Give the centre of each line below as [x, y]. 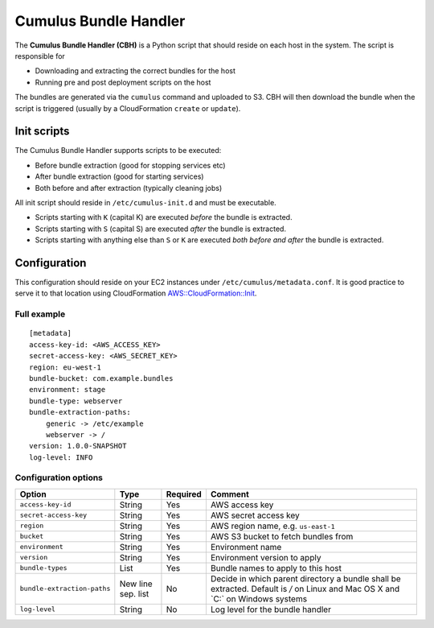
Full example [40, 314]
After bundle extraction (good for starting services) [119, 176]
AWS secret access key [255, 515]
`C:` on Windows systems [259, 598]
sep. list [134, 593]
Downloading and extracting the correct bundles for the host [135, 71]
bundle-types [43, 568]
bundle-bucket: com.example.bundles [101, 378]
